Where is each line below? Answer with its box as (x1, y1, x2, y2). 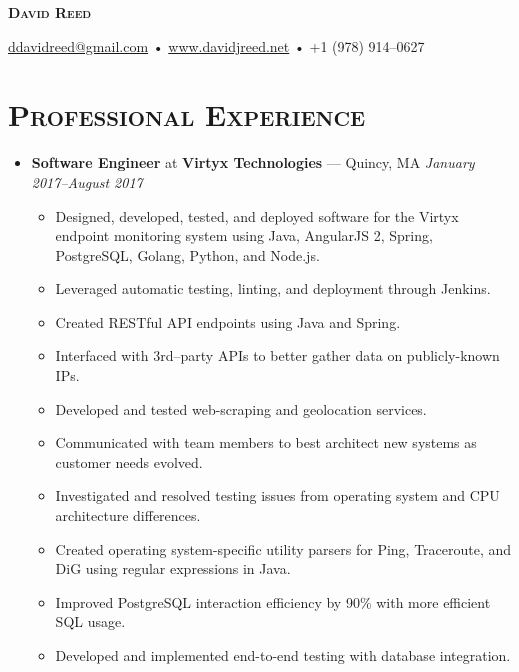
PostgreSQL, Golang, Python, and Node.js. (55, 244, 320, 265)
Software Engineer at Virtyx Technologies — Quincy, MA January (31, 152, 475, 173)
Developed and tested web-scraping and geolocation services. (55, 398, 427, 419)
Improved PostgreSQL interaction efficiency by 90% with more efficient (55, 591, 491, 612)
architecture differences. (55, 505, 201, 526)
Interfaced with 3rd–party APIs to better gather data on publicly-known (55, 345, 500, 366)
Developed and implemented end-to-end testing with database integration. (55, 645, 511, 665)
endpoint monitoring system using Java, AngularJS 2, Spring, (55, 225, 433, 246)
